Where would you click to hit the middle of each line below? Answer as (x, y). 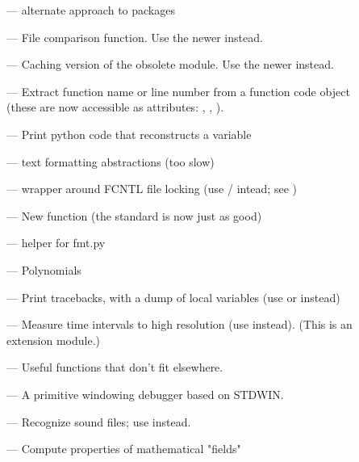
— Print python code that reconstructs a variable (129, 134)
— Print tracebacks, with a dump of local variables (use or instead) (173, 297)
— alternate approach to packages (91, 10)
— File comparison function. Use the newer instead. (135, 37)
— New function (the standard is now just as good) (134, 215)
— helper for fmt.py (56, 243)
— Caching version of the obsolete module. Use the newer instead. (170, 64)
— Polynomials (44, 269)
